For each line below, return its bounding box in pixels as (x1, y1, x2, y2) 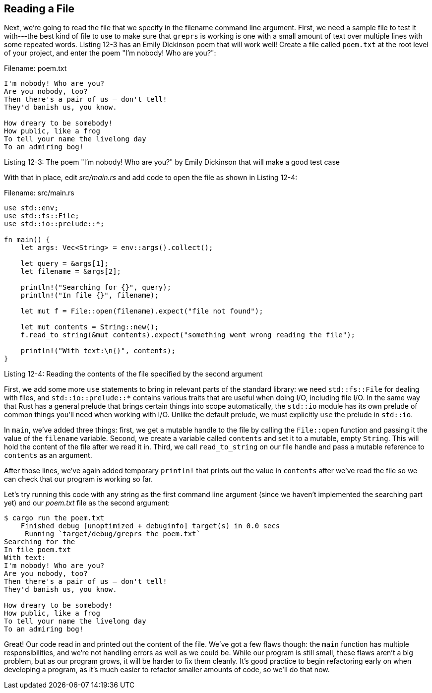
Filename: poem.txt (4, 64, 67, 73)
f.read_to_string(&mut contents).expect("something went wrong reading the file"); (20, 331, 356, 339)
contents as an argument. (4, 451, 92, 460)
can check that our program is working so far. (4, 475, 153, 484)
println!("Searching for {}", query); (20, 283, 172, 292)
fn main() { (4, 236, 50, 244)
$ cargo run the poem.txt (4, 514, 105, 522)
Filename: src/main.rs (4, 189, 74, 197)
